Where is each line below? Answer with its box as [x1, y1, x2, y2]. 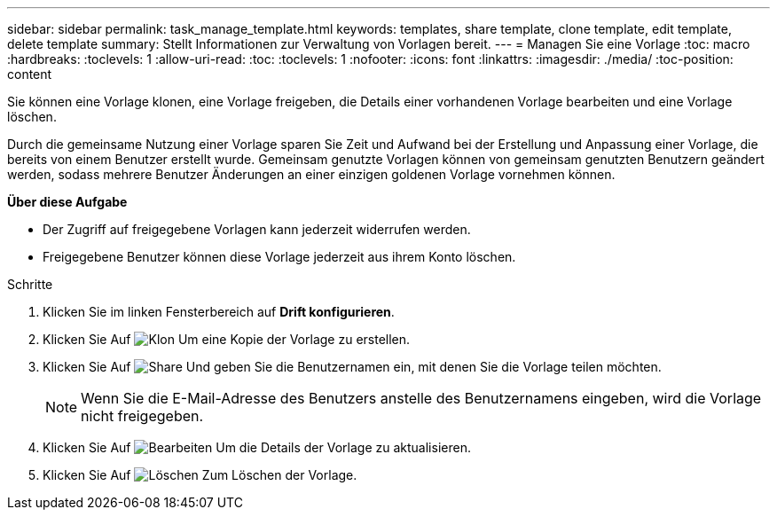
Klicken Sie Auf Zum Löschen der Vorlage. [43, 467, 357, 482]
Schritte [7, 277, 53, 292]
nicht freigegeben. [81, 407, 204, 425]
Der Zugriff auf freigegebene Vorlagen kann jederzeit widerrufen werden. [43, 222, 471, 237]
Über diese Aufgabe [7, 194, 128, 209]
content [7, 67, 52, 82]
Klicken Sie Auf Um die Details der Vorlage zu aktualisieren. [43, 440, 471, 455]
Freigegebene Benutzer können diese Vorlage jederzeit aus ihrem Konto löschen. [43, 249, 516, 264]
